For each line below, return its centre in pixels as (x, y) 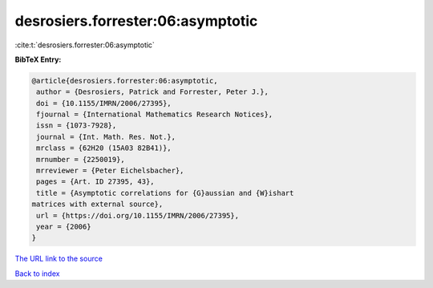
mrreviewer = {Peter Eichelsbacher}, (110, 171)
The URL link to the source (59, 259)
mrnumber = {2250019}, (81, 159)
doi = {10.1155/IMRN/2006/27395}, (104, 103)
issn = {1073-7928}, (77, 126)
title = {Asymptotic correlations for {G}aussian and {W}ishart (165, 193)
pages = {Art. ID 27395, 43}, (96, 182)
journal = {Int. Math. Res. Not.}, (106, 137)
